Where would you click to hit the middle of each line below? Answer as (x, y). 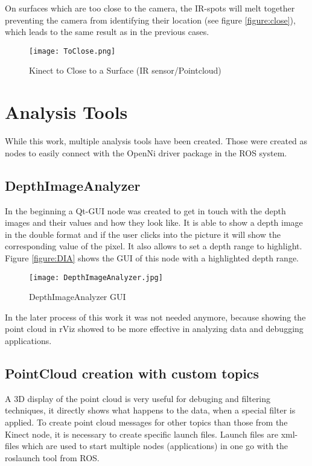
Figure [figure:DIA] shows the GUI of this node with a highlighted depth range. (152, 257)
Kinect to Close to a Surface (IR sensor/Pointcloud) (125, 70)
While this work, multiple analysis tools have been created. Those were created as (156, 141)
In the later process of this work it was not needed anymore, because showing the (155, 317)
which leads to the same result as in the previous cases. (107, 32)
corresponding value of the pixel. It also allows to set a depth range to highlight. (154, 246)
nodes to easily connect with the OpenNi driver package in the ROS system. (146, 152)
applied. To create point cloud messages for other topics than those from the (146, 422)
